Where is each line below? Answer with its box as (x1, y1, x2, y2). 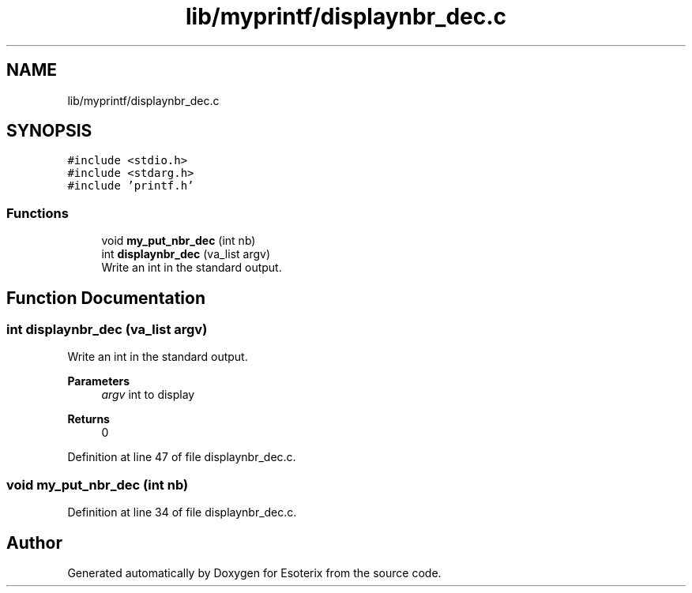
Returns (67, 412, 110, 426)
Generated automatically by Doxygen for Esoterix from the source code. (67, 566, 442, 580)
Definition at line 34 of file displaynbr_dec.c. (67, 505, 297, 520)
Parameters (67, 374, 130, 388)
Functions (6, 205, 69, 221)
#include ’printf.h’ (67, 179, 194, 193)
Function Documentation (6, 287, 205, 308)
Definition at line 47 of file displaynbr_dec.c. (67, 450, 296, 464)
